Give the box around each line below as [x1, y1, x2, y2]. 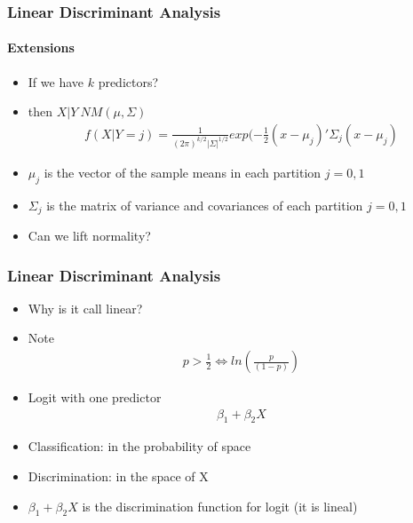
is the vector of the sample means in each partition [44, 162, 322, 181]
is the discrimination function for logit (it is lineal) [82, 496, 358, 515]
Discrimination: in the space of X [28, 467, 209, 486]
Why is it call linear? [28, 298, 143, 317]
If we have [28, 72, 83, 91]
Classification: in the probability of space [28, 437, 251, 456]
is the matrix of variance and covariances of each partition [46, 195, 363, 214]
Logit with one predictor [28, 388, 162, 407]
